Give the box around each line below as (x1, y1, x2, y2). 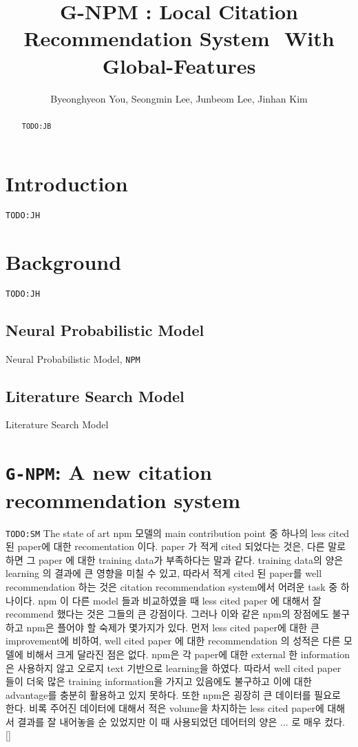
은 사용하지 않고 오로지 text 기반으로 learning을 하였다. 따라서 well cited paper (6, 660, 341, 675)
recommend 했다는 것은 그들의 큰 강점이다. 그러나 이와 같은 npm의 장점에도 (6, 607, 329, 621)
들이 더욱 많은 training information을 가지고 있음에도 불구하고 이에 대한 (6, 674, 312, 688)
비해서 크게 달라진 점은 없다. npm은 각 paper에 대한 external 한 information (26, 646, 350, 661)
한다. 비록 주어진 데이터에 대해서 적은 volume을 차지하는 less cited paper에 (6, 701, 324, 715)
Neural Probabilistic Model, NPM (6, 351, 140, 366)
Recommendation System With (23, 24, 335, 52)
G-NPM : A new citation (6, 458, 212, 486)
